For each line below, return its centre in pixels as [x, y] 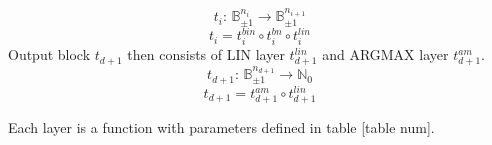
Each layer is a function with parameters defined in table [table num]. [221, 126]
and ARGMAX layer [385, 54]
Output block [49, 54]
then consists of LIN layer [206, 54]
